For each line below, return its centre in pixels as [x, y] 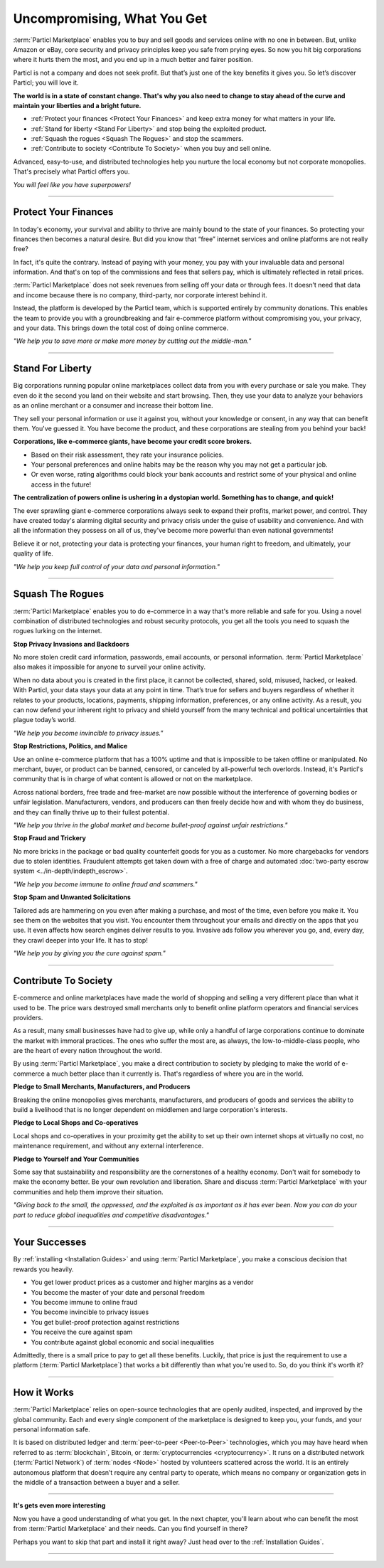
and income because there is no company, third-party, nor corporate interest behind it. [140, 295]
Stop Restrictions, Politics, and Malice [70, 746]
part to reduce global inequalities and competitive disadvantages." [111, 1215]
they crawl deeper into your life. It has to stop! [81, 940]
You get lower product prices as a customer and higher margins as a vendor [142, 1282]
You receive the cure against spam [82, 1332]
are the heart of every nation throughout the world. [88, 1051]
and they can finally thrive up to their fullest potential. [91, 812]
